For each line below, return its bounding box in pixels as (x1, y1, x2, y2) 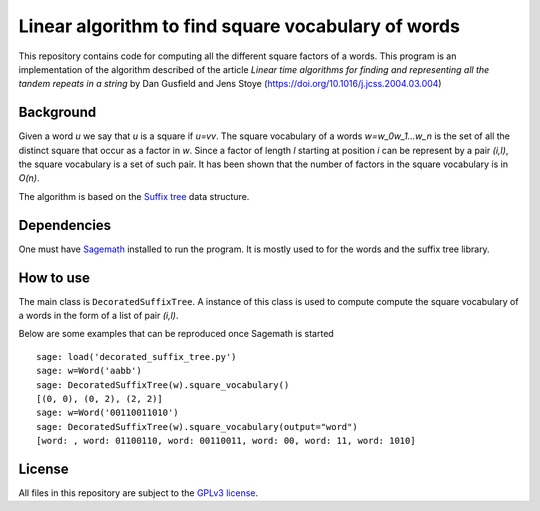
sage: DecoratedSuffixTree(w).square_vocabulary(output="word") (36, 421, 359, 432)
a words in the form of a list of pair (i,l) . (18, 310, 179, 321)
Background (18, 104, 97, 121)
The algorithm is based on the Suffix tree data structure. (18, 190, 250, 202)
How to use (18, 269, 90, 286)
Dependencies (18, 216, 112, 234)
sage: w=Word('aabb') (36, 365, 142, 377)
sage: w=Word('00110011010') (36, 407, 179, 419)
